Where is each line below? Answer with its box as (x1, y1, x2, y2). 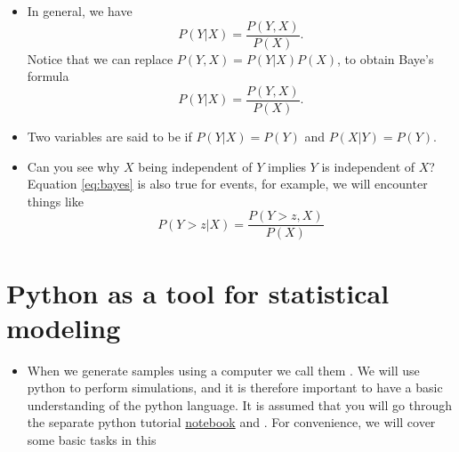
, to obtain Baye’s (337, 49, 434, 68)
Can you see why (27, 157, 120, 175)
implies (268, 157, 306, 175)
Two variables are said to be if (27, 126, 192, 145)
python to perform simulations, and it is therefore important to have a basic (27, 378, 443, 397)
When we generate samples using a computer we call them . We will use (27, 360, 420, 379)
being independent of (138, 157, 253, 175)
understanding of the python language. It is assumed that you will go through (27, 395, 453, 414)
